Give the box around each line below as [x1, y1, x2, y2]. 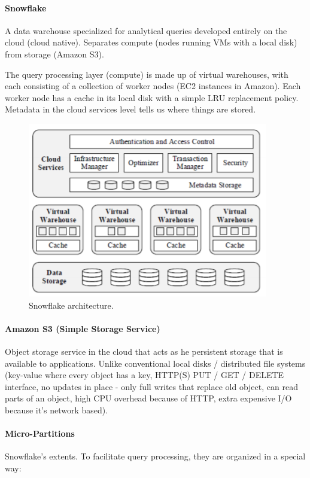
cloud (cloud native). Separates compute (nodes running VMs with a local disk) [5, 36, 297, 48]
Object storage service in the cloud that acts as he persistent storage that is [5, 345, 283, 357]
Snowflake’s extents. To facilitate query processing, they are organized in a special [5, 450, 306, 462]
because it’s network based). [5, 403, 108, 416]
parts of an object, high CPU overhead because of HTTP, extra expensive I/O [5, 392, 292, 404]
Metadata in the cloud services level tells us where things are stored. [5, 103, 256, 115]
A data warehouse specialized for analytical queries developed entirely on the [5, 24, 287, 36]
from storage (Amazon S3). [5, 47, 104, 60]
